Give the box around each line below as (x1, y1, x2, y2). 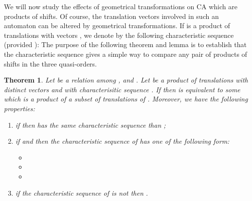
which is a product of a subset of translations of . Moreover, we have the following (4, 94, 248, 104)
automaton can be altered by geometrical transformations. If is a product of (4, 20, 230, 31)
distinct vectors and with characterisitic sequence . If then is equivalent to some (4, 84, 240, 94)
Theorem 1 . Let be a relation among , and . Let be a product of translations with (4, 75, 248, 85)
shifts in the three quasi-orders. (4, 58, 97, 68)
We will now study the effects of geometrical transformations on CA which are (4, 1, 237, 11)
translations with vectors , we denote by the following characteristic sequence (4, 30, 234, 40)
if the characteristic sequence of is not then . (15, 187, 148, 198)
